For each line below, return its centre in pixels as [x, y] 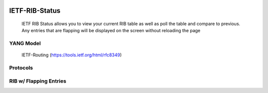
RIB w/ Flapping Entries [38, 81]
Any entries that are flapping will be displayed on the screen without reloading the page [111, 31]
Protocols [21, 68]
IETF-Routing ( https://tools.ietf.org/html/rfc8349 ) [72, 55]
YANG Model [25, 44]
